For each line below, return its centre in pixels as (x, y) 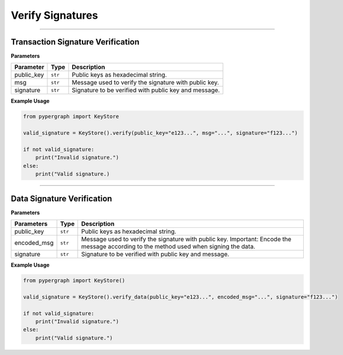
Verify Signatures (54, 15)
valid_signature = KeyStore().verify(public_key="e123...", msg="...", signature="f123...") (160, 133)
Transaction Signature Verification (75, 42)
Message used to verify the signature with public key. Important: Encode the (186, 239)
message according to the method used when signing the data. (168, 247)
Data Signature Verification (61, 198)
